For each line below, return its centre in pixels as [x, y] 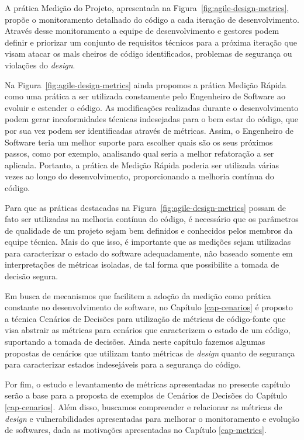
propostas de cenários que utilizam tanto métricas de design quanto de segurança [150, 353]
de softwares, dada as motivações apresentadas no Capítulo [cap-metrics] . [136, 430]
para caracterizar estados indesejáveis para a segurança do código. [123, 364]
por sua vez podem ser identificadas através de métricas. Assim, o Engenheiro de [149, 130]
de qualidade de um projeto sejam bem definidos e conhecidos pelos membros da [149, 230]
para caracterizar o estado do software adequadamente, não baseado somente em [149, 253]
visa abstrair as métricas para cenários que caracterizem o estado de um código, [148, 330]
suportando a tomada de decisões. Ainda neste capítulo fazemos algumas [135, 342]
